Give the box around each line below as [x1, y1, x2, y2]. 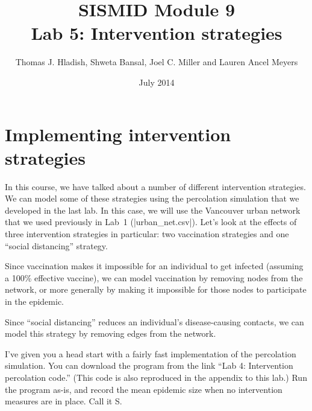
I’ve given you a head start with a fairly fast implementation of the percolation [5, 347, 296, 360]
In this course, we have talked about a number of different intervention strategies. [5, 180, 306, 193]
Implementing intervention [5, 121, 231, 146]
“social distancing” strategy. [5, 239, 108, 252]
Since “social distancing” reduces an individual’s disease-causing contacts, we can [5, 315, 304, 328]
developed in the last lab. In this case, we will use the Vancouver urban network [5, 203, 301, 216]
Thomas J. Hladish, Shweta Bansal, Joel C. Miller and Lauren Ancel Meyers [15, 56, 298, 68]
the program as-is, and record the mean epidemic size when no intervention [5, 383, 282, 395]
